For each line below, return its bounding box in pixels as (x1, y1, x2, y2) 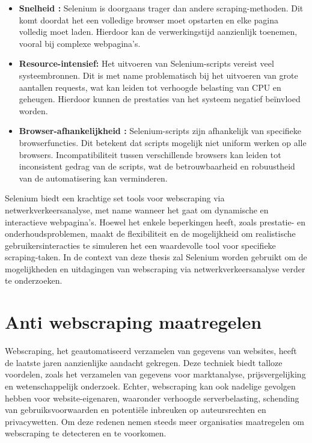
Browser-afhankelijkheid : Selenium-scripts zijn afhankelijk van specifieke (19, 124, 302, 137)
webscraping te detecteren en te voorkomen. (5, 427, 167, 439)
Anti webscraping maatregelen (5, 310, 262, 334)
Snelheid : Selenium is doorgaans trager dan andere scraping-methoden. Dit (19, 2, 304, 14)
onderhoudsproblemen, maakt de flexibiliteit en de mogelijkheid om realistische (5, 227, 296, 240)
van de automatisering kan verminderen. (19, 171, 168, 184)
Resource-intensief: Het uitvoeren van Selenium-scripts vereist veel (19, 57, 274, 70)
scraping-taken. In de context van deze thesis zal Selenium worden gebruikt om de (5, 251, 307, 263)
